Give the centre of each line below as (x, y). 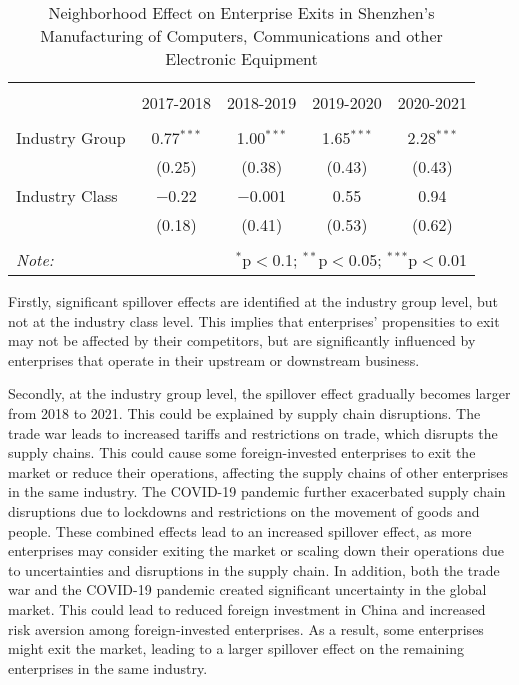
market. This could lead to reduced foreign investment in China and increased (247, 608)
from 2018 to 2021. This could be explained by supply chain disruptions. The (244, 412)
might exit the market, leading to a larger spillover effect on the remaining (236, 648)
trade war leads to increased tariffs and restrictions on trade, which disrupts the (253, 432)
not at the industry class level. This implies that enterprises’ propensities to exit (254, 320)
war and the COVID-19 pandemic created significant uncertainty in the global (247, 589)
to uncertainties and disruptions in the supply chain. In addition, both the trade (254, 569)
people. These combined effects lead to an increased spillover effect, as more (240, 530)
